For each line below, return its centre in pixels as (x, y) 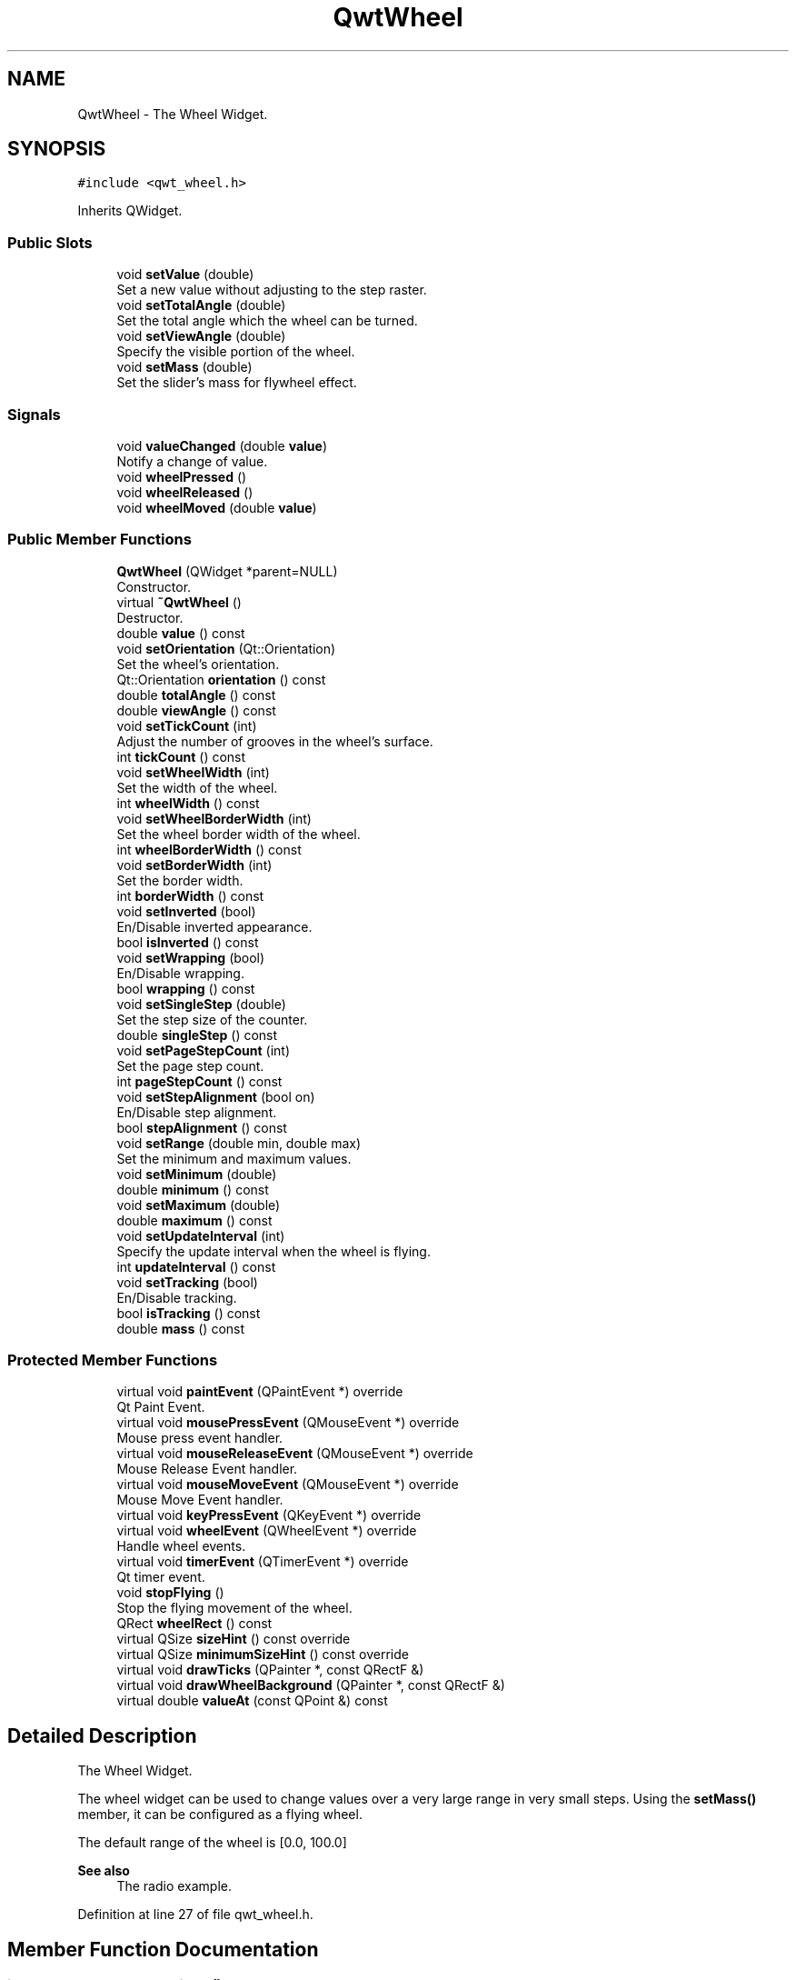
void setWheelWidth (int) (193, 772)
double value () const (181, 633)
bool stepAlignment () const (202, 1127)
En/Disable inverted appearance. (214, 926)
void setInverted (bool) (186, 911)
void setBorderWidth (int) (194, 865)
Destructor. (150, 617)
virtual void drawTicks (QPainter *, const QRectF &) (270, 1670)
